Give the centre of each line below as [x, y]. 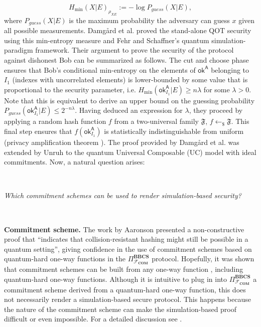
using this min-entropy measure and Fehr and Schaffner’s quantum [107, 40]
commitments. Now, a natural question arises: [75, 162]
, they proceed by [216, 110]
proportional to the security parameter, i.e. [70, 89]
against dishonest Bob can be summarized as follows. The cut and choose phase [126, 59]
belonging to [230, 69]
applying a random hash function [55, 121]
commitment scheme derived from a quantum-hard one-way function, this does [125, 289]
